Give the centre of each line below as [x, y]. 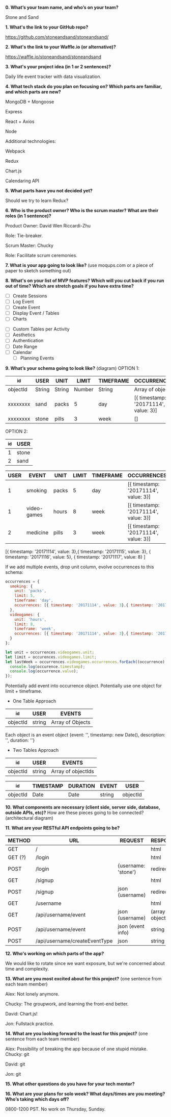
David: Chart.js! [21, 1014]
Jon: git [13, 1074]
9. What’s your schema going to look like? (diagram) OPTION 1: [73, 368]
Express [14, 111]
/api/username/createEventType [74, 941]
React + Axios [20, 121]
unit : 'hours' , [31, 619]
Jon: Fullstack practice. [30, 1024]
